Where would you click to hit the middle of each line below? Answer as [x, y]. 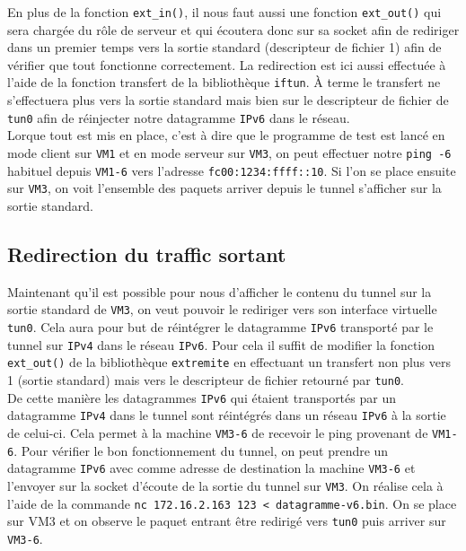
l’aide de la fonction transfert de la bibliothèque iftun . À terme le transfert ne [224, 82]
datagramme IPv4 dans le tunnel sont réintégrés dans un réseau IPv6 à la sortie [227, 415]
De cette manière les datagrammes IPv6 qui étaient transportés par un [202, 397]
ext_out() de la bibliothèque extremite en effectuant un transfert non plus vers [229, 362]
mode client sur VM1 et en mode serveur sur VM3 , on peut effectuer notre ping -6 [229, 152]
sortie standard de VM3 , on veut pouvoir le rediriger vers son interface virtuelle [222, 309]
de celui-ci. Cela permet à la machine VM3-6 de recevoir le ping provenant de [218, 432]
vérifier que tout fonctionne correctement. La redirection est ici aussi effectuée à [227, 64]
